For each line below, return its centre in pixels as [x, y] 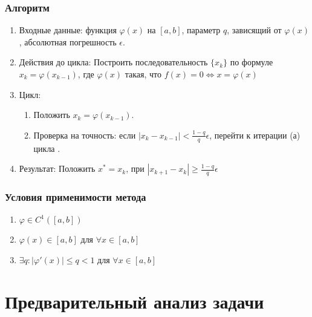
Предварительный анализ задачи [135, 301]
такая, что [143, 74]
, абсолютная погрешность [68, 41]
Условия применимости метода [76, 197]
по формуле [252, 62]
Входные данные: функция [68, 30]
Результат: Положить [57, 168]
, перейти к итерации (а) [255, 135]
